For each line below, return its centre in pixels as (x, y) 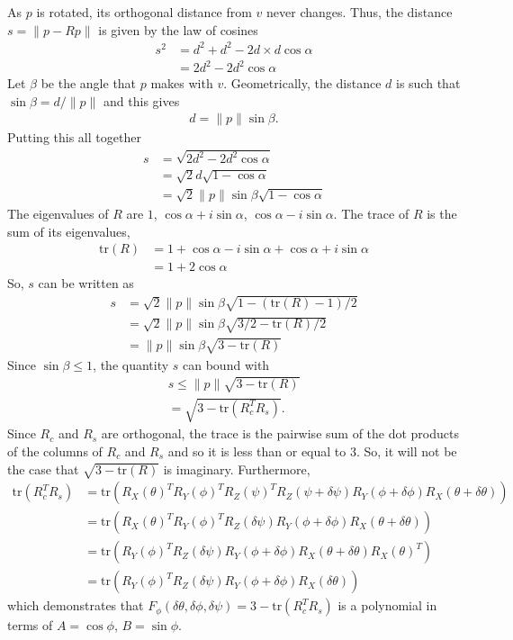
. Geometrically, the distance (302, 83)
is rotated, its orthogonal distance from (144, 12)
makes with (182, 83)
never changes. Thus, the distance (360, 12)
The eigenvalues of (58, 214)
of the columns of (55, 451)
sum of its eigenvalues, (69, 231)
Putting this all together (74, 137)
